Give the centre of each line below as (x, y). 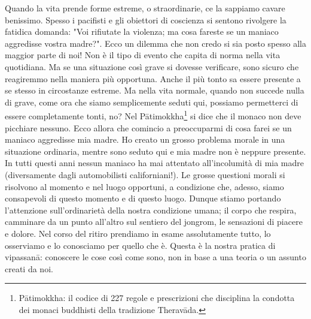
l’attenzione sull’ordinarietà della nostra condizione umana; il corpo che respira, (151, 210)
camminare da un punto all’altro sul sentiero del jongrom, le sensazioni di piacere (154, 222)
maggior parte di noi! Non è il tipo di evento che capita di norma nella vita (143, 55)
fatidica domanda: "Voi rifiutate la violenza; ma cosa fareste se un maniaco (142, 31)
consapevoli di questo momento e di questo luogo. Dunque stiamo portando (143, 198)
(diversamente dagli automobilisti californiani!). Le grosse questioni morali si (145, 174)
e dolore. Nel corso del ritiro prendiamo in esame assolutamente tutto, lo (138, 233)
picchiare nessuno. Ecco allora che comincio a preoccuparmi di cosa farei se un (148, 127)
